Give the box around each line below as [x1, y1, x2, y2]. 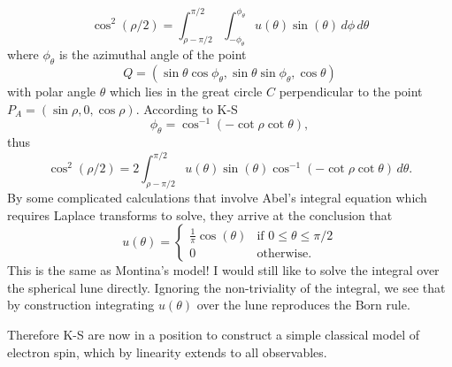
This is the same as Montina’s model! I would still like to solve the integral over [7, 261, 440, 279]
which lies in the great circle [109, 82, 263, 101]
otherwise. [257, 248, 312, 261]
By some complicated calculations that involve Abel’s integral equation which [7, 188, 427, 206]
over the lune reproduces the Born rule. [196, 295, 410, 314]
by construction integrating [7, 295, 155, 314]
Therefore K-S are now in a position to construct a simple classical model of [7, 325, 420, 343]
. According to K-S [135, 99, 238, 118]
